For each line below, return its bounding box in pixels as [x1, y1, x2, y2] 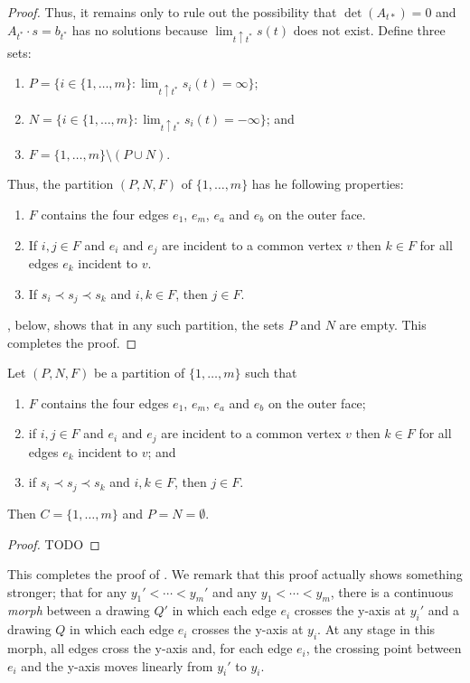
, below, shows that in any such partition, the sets [7, 315, 285, 334]
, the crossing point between [305, 639, 462, 658]
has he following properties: [251, 174, 404, 193]
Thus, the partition [7, 174, 114, 193]
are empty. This [339, 315, 427, 334]
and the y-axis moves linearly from [21, 656, 213, 675]
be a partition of [93, 363, 185, 382]
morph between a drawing [7, 601, 150, 620]
